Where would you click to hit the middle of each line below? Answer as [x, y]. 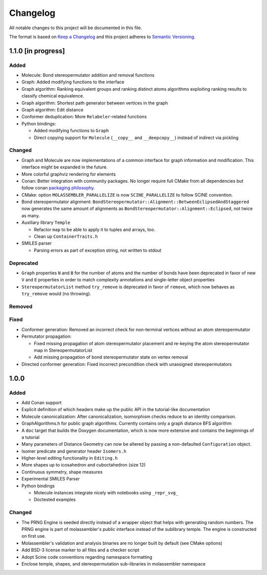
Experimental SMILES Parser [51, 479]
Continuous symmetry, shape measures [62, 472]
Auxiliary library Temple [46, 222]
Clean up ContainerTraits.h [66, 236]
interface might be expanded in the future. [65, 167]
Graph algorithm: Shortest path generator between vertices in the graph [95, 103]
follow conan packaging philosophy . [58, 188]
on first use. [34, 536]
